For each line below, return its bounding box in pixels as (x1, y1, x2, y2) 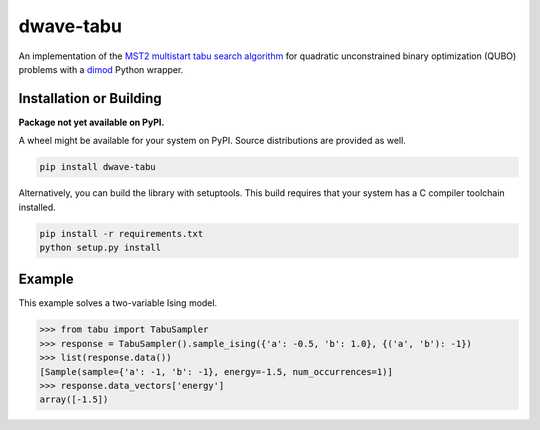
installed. (18, 201, 57, 213)
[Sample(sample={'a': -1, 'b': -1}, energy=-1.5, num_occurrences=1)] (39, 366, 394, 377)
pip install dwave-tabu (39, 161, 157, 173)
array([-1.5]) (39, 394, 109, 405)
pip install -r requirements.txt (39, 228, 204, 239)
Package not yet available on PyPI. (18, 116, 165, 128)
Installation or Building (18, 90, 162, 107)
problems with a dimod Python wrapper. (18, 63, 184, 75)
